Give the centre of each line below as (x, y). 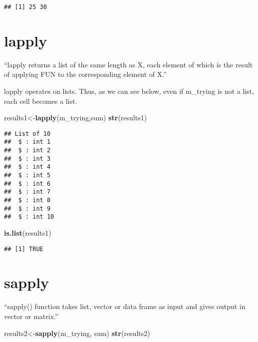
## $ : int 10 (29, 217)
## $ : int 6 (27, 183)
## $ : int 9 (27, 208)
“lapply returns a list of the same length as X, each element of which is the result (129, 64)
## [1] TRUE (24, 249)
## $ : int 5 (27, 175)
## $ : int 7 (27, 192)
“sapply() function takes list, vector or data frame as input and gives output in (125, 306)
